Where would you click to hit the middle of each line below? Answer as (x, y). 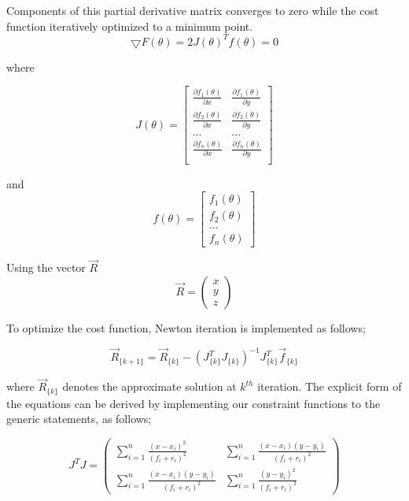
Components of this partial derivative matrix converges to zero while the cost (193, 10)
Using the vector (46, 267)
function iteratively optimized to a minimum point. (130, 26)
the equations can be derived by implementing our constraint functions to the (193, 403)
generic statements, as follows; (79, 419)
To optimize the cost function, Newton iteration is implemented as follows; (186, 328)
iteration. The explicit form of (330, 386)
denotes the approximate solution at (149, 386)
